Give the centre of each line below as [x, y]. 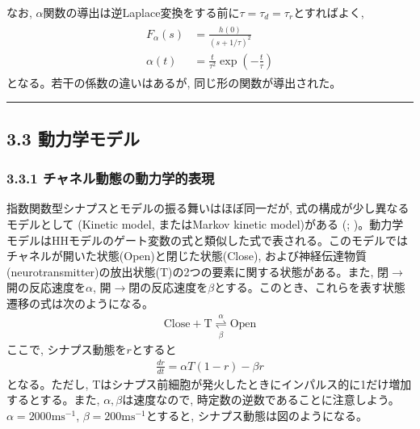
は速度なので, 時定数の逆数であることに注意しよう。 [261, 400]
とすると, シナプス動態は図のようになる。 [256, 415]
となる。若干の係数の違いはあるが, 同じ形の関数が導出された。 [174, 82]
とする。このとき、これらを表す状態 [310, 287]
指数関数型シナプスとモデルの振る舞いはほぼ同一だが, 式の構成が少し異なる [208, 208]
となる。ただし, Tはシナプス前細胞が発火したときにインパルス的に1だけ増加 [209, 383]
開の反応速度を [46, 287]
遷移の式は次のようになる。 [80, 303]
